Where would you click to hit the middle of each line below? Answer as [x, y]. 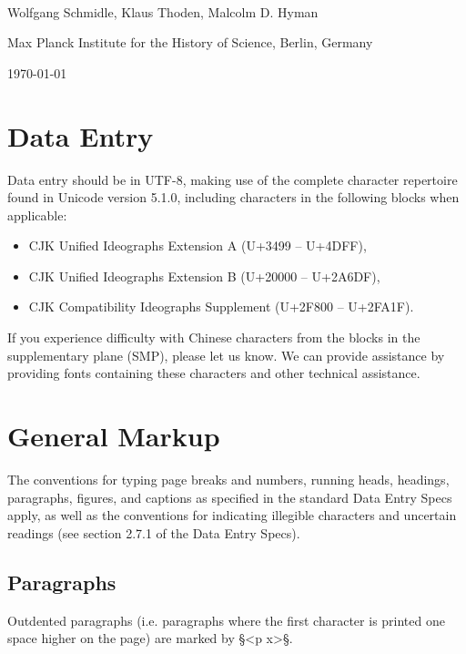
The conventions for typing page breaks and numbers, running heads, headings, [228, 479]
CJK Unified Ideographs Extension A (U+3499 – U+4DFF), [198, 245]
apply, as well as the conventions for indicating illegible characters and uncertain [232, 515]
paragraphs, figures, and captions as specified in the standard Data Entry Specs [230, 497]
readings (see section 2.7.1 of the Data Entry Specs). [154, 532]
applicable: [37, 215]
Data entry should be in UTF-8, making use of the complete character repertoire [233, 179]
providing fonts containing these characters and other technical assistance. [214, 373]
